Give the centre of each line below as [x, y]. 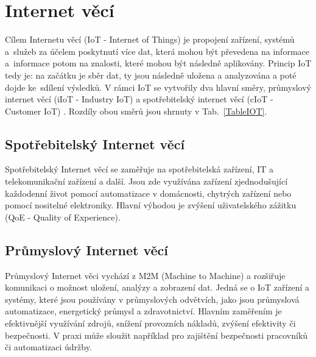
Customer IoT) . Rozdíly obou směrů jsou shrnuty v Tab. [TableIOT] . [136, 111]
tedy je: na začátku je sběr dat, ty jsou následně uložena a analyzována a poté [151, 75]
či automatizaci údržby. [48, 347]
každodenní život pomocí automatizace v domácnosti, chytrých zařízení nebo [148, 193]
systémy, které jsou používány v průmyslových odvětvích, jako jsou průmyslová [152, 299]
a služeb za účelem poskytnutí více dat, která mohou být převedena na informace [157, 51]
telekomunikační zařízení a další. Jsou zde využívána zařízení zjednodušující [146, 181]
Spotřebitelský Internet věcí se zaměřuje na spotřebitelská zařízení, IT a [139, 169]
